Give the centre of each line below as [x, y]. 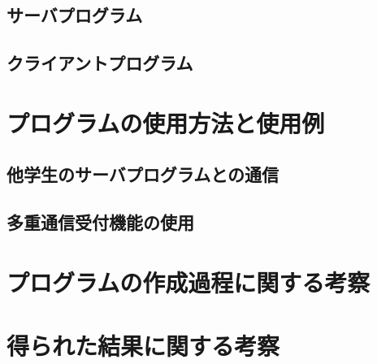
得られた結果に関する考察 [143, 346]
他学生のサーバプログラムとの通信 [143, 174]
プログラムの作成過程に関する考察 [188, 282]
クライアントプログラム [100, 63]
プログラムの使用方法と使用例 [166, 122]
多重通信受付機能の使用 [100, 222]
